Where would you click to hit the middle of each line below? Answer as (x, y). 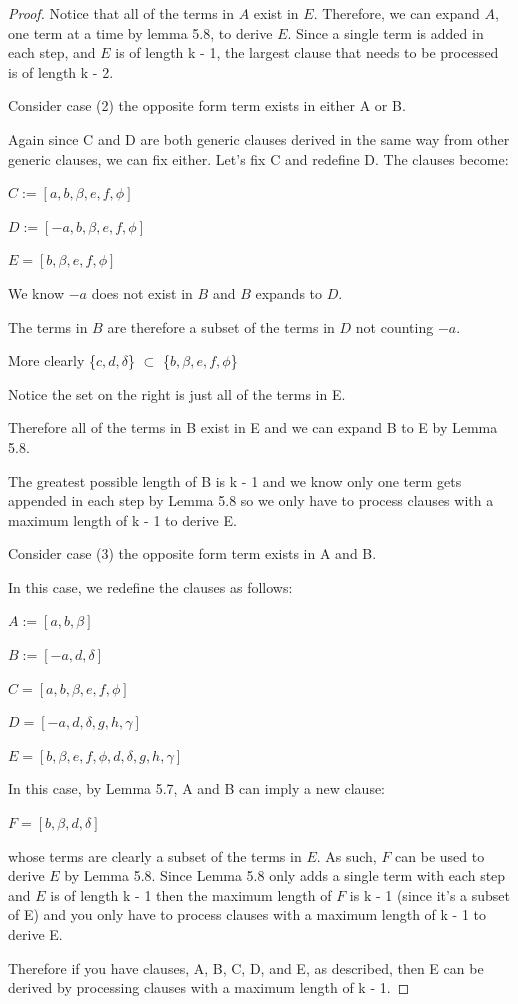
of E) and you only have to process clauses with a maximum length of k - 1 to (247, 914)
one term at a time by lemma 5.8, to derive (140, 32)
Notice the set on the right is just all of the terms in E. (177, 393)
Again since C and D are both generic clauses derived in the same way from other (259, 138)
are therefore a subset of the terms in (221, 326)
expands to (289, 292)
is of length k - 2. (61, 71)
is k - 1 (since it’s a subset (429, 894)
